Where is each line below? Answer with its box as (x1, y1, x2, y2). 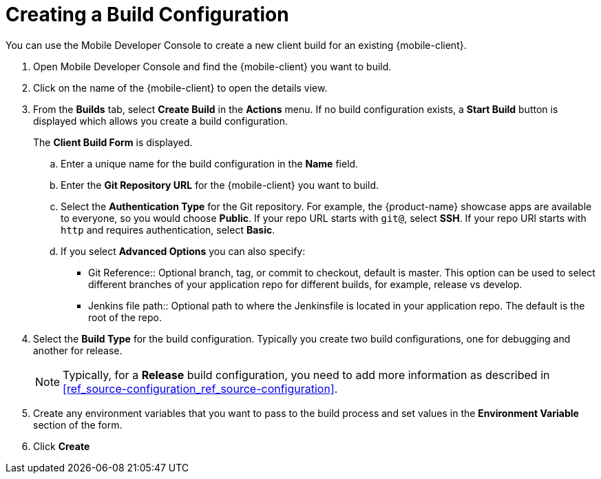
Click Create (33, 440, 90, 452)
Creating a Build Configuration (6, 3, 289, 26)
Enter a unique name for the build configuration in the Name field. (61, 157, 359, 170)
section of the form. (33, 418, 123, 431)
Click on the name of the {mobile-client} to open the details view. (33, 81, 328, 94)
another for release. (33, 344, 123, 356)
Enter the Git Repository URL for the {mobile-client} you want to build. (61, 179, 379, 191)
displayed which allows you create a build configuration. (33, 114, 288, 127)
